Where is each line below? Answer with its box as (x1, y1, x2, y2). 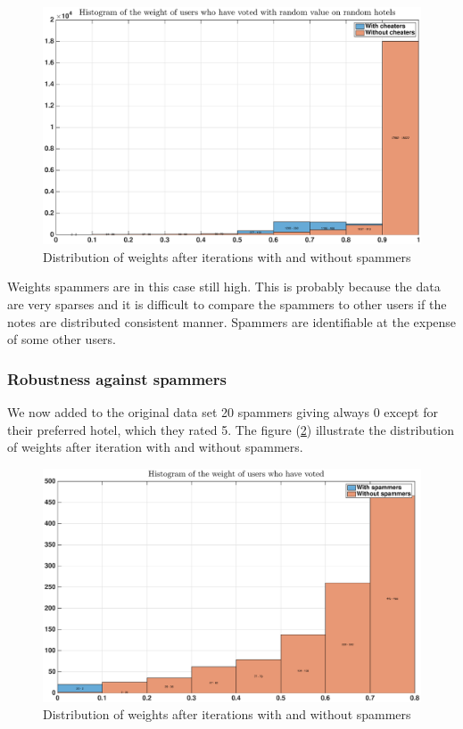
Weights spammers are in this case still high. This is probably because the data (7, 277, 441, 296)
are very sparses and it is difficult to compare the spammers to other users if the (7, 295, 447, 314)
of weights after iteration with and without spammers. (7, 438, 303, 456)
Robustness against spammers (7, 367, 227, 389)
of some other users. (7, 330, 117, 348)
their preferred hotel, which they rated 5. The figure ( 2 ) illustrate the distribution (7, 420, 455, 438)
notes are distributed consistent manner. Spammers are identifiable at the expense (7, 312, 457, 331)
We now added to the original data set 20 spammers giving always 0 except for (7, 403, 438, 422)
